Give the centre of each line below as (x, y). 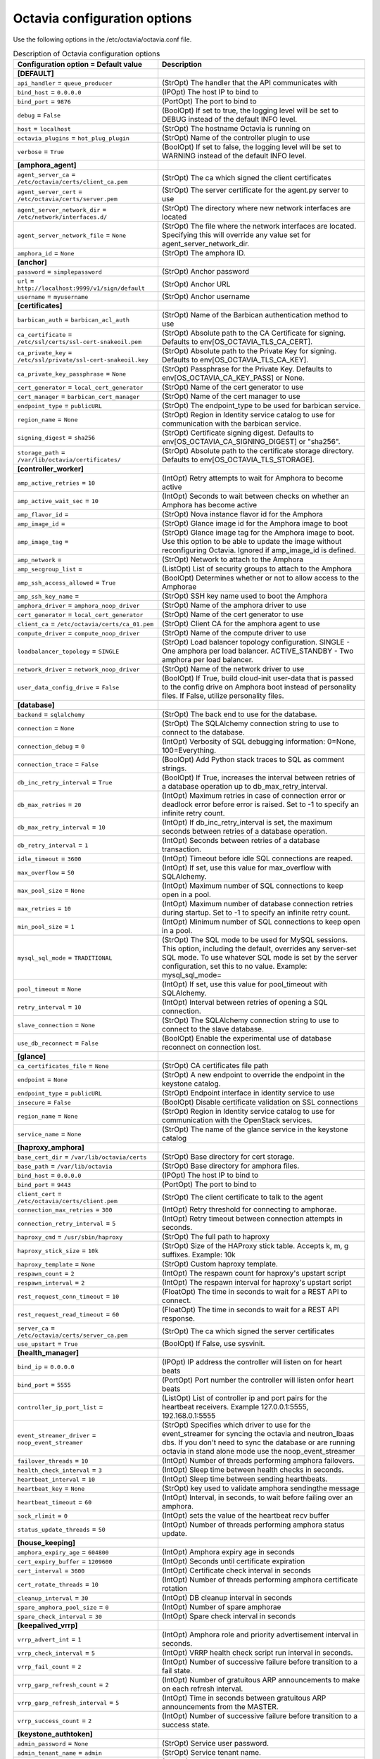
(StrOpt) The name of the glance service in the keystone (255, 1129)
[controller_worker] (50, 469)
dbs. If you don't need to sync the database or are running (259, 1442)
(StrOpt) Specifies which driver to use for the (236, 1425)
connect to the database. (204, 732)
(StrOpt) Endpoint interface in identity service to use (248, 1093)
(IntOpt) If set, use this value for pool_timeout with (245, 984)
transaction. (182, 849)
